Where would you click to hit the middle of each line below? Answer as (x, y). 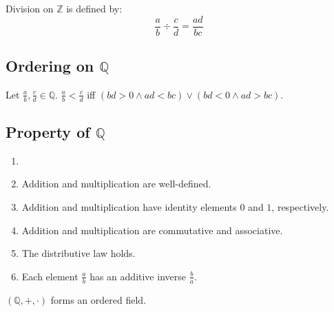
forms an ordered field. (98, 299)
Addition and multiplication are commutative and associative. (152, 230)
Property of (48, 132)
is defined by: (94, 8)
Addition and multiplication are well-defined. (116, 184)
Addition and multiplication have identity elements (129, 207)
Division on (30, 8)
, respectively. (300, 207)
